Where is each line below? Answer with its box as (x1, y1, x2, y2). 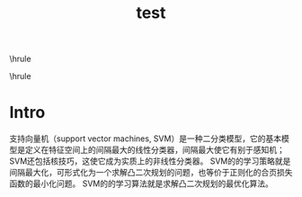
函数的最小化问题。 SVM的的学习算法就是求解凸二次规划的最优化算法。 (9, 178, 274, 189)
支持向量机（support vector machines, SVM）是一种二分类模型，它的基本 (9, 133, 281, 144)
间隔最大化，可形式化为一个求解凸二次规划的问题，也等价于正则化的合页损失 (9, 167, 293, 178)
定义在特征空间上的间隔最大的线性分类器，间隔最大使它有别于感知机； (24, 145, 285, 156)
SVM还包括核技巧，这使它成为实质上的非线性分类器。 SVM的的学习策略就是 (9, 156, 291, 166)
